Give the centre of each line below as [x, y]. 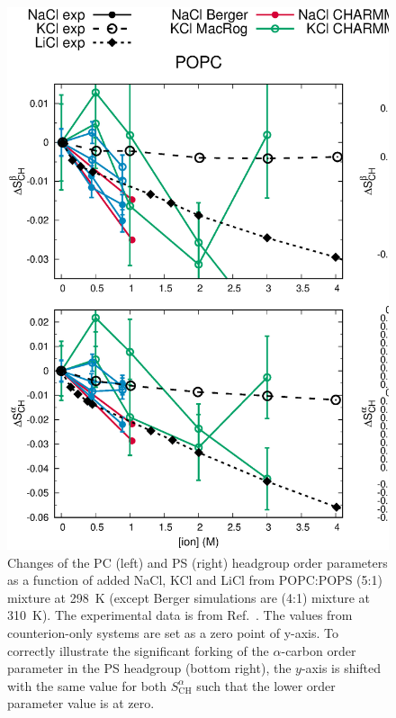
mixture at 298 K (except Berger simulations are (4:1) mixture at [189, 597]
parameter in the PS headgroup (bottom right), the [149, 668]
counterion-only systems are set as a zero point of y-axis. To [173, 632]
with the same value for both [87, 685]
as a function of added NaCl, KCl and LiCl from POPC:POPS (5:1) [195, 580]
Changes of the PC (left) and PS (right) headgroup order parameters [198, 562]
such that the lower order [266, 685]
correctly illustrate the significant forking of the [138, 650]
